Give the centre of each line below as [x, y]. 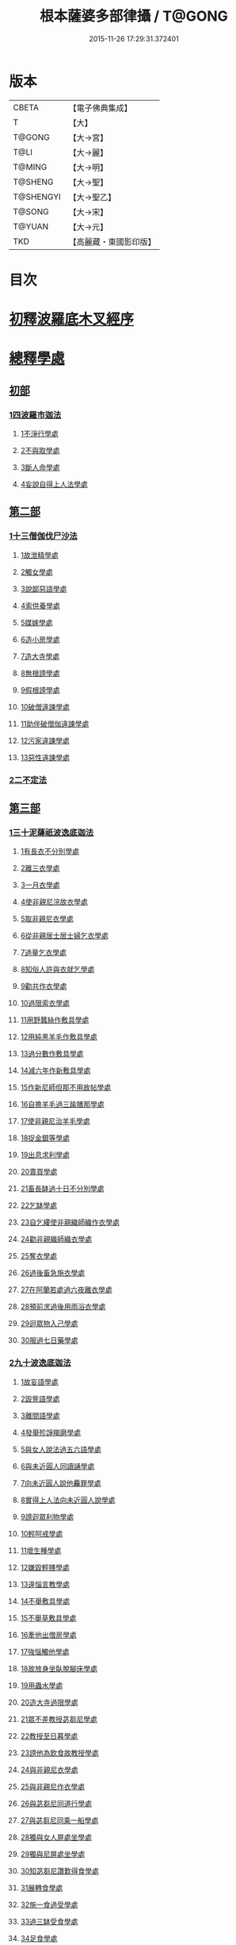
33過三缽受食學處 [49, 1921]
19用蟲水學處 [42, 1685]
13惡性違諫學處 [45, 757]
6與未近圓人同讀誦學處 [57, 1466]
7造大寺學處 [40, 656]
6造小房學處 [40, 639]
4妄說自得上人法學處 [54, 484]
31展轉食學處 [42, 1887]
